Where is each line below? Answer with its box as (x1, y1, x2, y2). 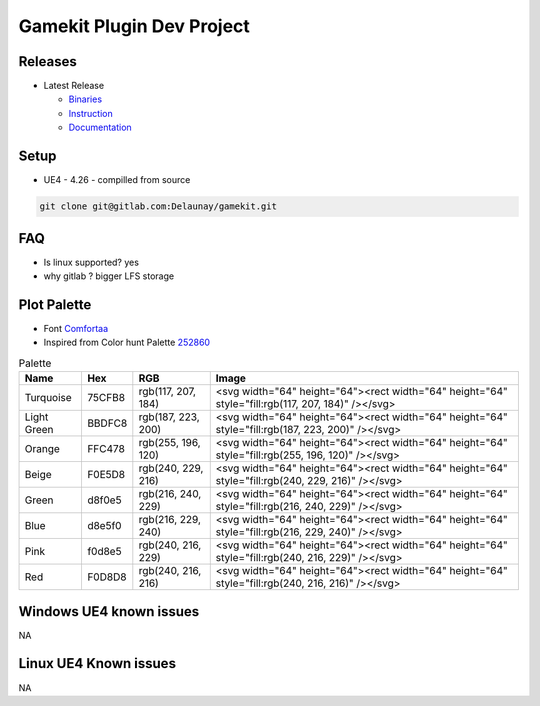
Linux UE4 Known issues (18, 655, 177, 672)
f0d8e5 (86, 545, 122, 559)
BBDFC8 (86, 416, 128, 430)
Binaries (68, 93, 103, 105)
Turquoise (24, 391, 72, 405)
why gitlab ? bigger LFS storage (43, 270, 175, 282)
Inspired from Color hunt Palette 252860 (43, 336, 210, 349)
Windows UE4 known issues (18, 603, 200, 620)
